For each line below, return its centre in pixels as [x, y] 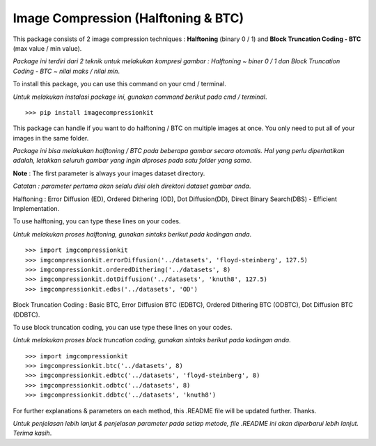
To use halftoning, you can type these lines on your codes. [97, 221]
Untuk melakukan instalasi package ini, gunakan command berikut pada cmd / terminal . [140, 97]
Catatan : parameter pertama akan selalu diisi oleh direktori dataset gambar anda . [132, 186]
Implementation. [36, 209]
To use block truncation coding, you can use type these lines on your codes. [123, 327]
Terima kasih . [32, 433]
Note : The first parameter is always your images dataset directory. [109, 173]
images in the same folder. [51, 138]
